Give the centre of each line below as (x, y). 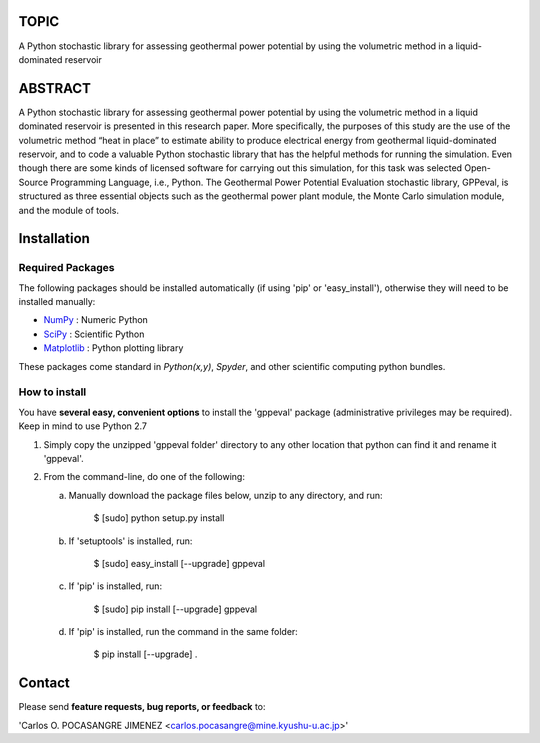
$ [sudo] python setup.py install (159, 518)
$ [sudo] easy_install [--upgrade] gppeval (179, 563)
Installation (54, 238)
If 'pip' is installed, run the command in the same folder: (183, 632)
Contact (44, 683)
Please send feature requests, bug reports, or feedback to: (142, 707)
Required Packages (66, 268)
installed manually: (57, 302)
